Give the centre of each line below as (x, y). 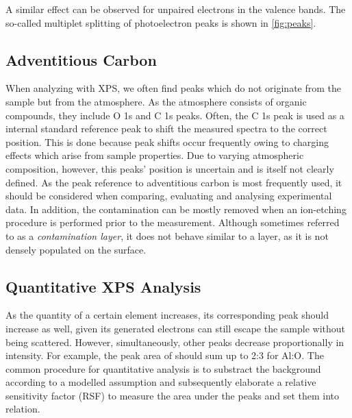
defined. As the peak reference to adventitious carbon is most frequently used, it (174, 182)
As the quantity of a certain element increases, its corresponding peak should (167, 315)
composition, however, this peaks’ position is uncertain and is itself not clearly (170, 168)
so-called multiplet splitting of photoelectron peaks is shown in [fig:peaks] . (161, 22)
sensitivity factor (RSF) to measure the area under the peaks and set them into (173, 395)
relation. (23, 409)
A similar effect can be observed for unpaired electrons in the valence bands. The (176, 9)
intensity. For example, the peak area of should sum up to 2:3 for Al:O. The (165, 355)
